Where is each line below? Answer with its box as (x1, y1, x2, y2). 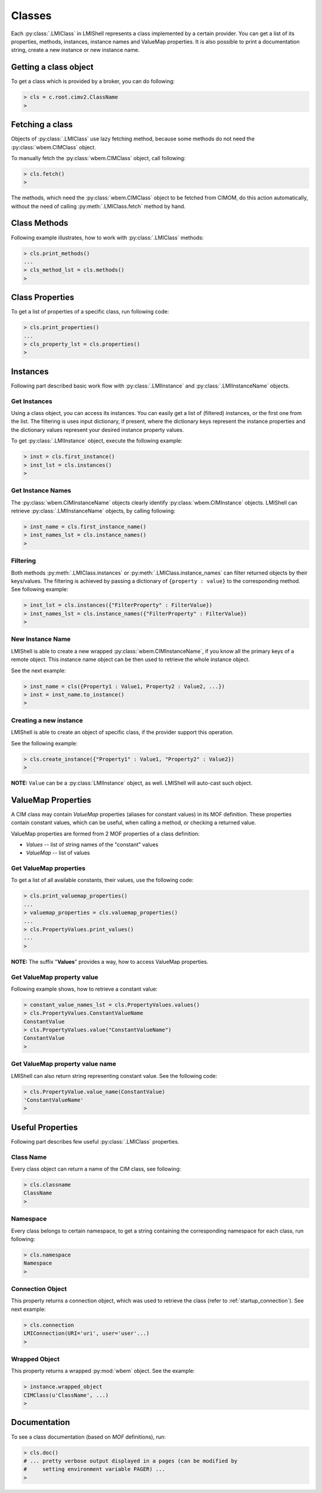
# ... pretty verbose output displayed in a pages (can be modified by (23, 1457, 238, 1464)
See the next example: (11, 666, 66, 674)
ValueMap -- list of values (26, 849, 90, 856)
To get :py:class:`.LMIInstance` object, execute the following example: (11, 437, 183, 444)
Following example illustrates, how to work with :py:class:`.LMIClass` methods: (11, 234, 204, 241)
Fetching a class (11, 119, 73, 130)
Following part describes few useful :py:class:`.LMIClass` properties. (11, 1138, 179, 1145)
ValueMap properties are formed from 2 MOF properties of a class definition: (11, 830, 200, 837)
